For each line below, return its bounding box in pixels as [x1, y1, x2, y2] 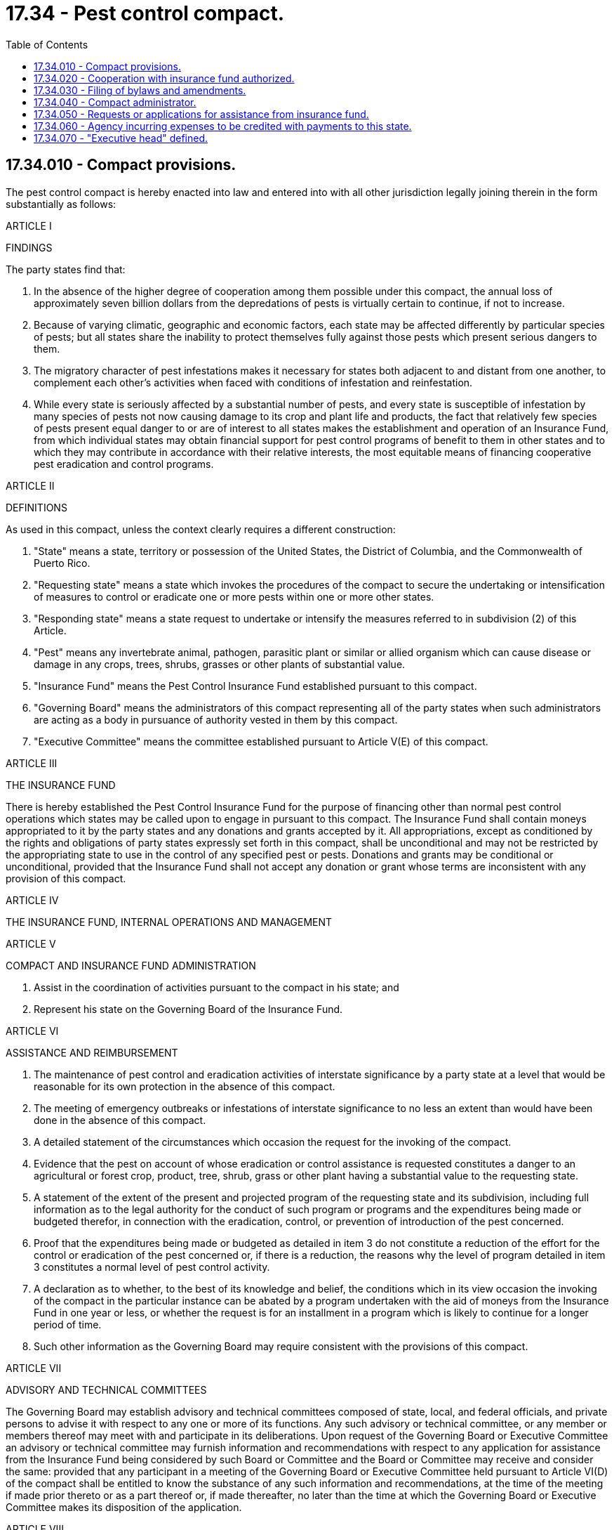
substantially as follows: [6, 197, 116, 210]
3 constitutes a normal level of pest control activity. [34, 1260, 270, 1273]
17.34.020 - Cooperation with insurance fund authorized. [34, 72, 295, 84]
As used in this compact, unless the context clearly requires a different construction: [6, 523, 396, 535]
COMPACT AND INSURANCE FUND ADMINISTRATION [6, 959, 256, 972]
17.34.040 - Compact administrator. [34, 96, 196, 108]
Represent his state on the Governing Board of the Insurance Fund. [34, 1002, 343, 1015]
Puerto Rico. [34, 556, 91, 569]
